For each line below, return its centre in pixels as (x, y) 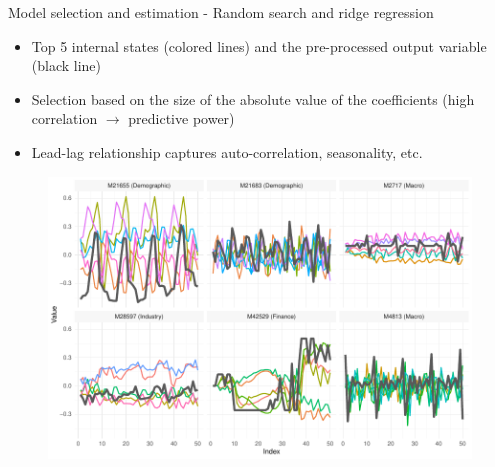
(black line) (66, 65)
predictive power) (181, 118)
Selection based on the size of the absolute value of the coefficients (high (253, 98)
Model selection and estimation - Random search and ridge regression (221, 12)
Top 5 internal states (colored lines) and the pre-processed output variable (259, 45)
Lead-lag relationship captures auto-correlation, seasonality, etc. (227, 151)
